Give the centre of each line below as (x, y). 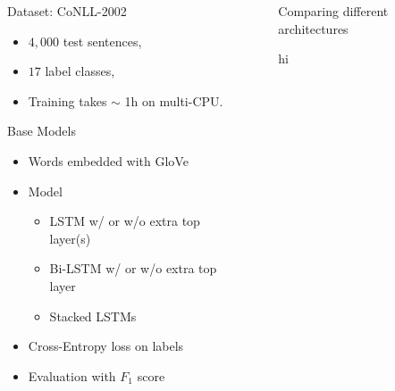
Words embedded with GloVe (108, 160)
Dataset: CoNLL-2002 (67, 11)
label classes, (80, 71)
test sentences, (102, 41)
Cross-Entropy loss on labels (106, 346)
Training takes (67, 100)
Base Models (42, 131)
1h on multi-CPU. (174, 100)
